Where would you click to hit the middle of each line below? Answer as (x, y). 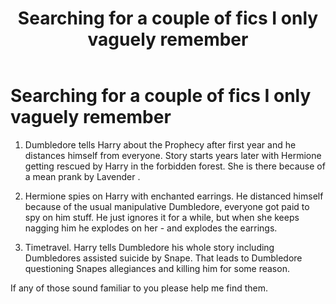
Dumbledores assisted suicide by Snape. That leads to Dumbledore (163, 258)
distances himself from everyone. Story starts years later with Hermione (173, 155)
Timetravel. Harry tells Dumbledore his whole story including (149, 247)
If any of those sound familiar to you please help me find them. (139, 288)
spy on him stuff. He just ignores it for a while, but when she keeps (162, 217)
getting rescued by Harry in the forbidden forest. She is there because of (175, 166)
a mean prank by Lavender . (82, 176)
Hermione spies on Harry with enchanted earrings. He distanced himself (174, 196)
